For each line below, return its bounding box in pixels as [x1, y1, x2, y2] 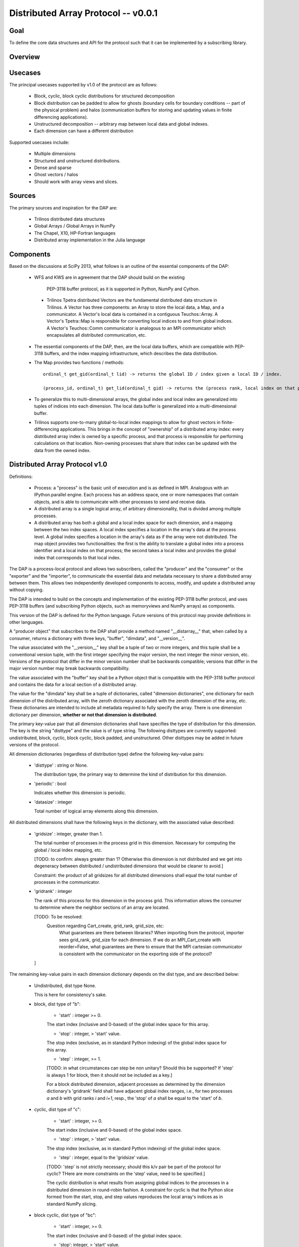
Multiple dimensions [34, 151, 76, 157]
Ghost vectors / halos [34, 172, 78, 178]
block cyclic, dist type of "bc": [34, 1212, 97, 1218]
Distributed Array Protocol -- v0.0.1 [9, 7, 158, 18]
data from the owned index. [34, 447, 91, 453]
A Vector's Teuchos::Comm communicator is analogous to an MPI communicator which [46, 325, 226, 331]
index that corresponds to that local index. [34, 554, 121, 561]
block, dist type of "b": [34, 1001, 81, 1007]
